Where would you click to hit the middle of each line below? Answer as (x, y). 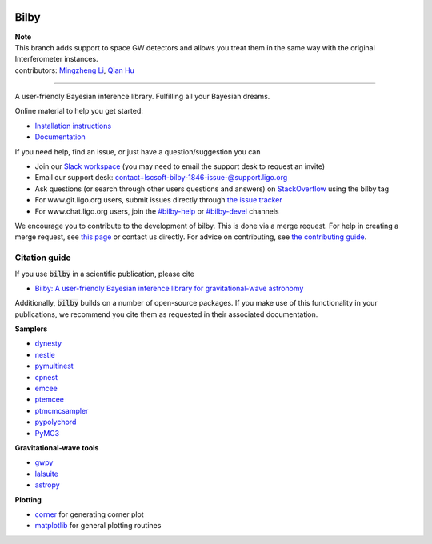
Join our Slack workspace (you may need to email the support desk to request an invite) (180, 166)
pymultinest (54, 366)
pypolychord (56, 422)
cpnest (46, 377)
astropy (47, 485)
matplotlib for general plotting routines (98, 526)
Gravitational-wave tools (57, 447)
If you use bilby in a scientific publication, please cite (105, 274)
